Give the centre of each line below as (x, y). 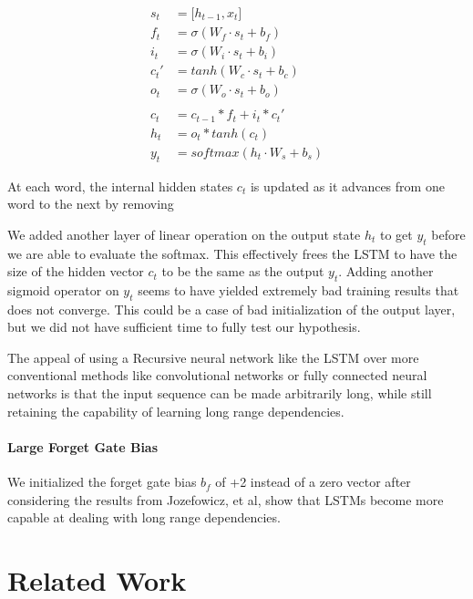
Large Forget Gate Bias (83, 446)
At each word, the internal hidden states (120, 186)
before (448, 234)
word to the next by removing (91, 204)
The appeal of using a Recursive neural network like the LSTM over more (213, 357)
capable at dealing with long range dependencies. (144, 517)
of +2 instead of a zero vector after (313, 482)
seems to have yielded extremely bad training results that (298, 289)
